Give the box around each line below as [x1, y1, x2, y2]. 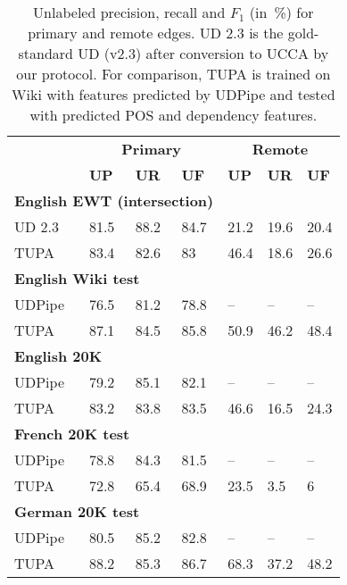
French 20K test [14, 423, 130, 444]
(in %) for [249, 2, 314, 22]
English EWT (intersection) [14, 190, 214, 211]
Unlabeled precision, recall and [33, 2, 226, 22]
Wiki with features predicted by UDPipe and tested [12, 84, 335, 104]
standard [18, 43, 73, 63]
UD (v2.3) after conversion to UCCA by [78, 43, 329, 63]
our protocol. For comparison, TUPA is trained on [16, 63, 331, 84]
